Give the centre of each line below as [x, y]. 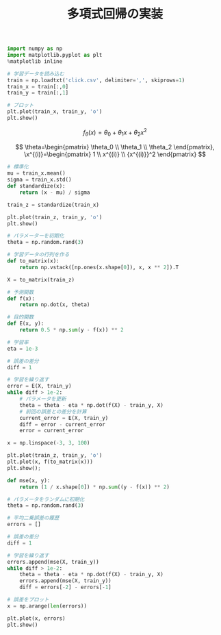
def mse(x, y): [29, 480]
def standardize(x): [37, 186]
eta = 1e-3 [23, 349]
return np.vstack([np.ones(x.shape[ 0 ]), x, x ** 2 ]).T [99, 267]
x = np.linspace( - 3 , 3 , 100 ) [49, 443]
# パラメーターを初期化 [36, 236]
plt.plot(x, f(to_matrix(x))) [50, 462]
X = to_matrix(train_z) [41, 279]
